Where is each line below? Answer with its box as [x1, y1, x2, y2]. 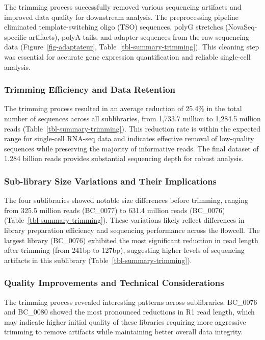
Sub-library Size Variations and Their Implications [4, 174, 217, 187]
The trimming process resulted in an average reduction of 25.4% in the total [4, 103, 242, 114]
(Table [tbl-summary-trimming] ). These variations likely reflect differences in [4, 215, 245, 225]
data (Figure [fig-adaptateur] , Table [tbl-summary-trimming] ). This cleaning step [4, 41, 259, 52]
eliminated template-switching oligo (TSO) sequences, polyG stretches [4, 21, 223, 32]
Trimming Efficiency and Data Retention [4, 83, 176, 96]
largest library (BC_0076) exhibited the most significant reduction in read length [4, 234, 258, 245]
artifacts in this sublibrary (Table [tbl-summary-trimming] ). [4, 254, 192, 265]
